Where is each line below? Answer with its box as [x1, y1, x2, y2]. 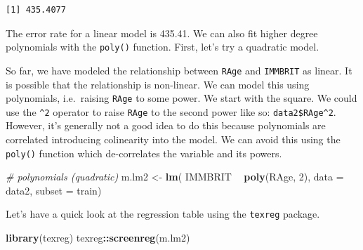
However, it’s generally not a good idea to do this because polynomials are [6, 118, 326, 133]
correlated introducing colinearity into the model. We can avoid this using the [6, 132, 341, 146]
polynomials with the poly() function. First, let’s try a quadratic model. [6, 39, 319, 54]
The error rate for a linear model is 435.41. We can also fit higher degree [6, 25, 318, 40]
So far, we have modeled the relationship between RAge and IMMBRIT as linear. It [6, 63, 352, 77]
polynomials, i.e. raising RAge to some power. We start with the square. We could [6, 91, 357, 105]
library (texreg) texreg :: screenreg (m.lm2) [6, 230, 190, 245]
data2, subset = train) [6, 183, 102, 197]
